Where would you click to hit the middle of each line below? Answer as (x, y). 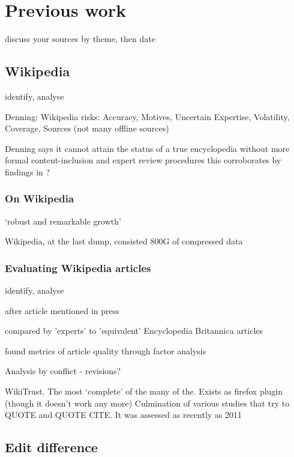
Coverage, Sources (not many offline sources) (87, 128)
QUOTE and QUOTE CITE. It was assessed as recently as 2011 (124, 415)
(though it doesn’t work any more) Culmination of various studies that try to (147, 403)
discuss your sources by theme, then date (80, 39)
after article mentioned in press (62, 310)
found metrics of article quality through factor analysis (106, 350)
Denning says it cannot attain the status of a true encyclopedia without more (147, 148)
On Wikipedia (40, 198)
